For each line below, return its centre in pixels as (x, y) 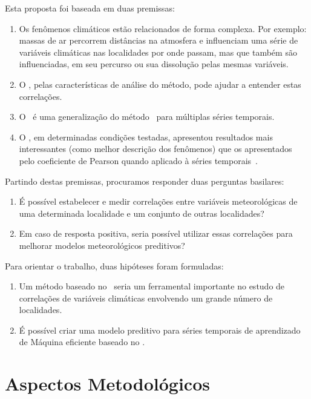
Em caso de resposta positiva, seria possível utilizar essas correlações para (156, 233)
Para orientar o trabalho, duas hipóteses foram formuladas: (114, 265)
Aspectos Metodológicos (107, 384)
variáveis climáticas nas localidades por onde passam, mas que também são (158, 52)
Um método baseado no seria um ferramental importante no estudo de (152, 286)
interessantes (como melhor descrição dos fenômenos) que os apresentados (155, 149)
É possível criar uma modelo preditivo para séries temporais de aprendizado (160, 330)
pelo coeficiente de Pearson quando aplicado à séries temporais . (138, 160)
